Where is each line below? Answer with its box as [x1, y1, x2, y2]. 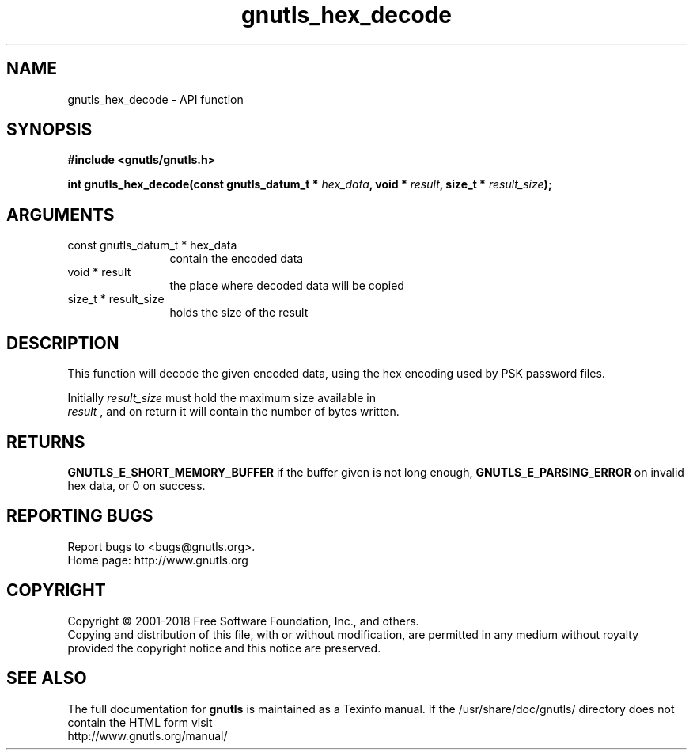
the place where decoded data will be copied [169, 279, 404, 293]
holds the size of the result [169, 306, 309, 320]
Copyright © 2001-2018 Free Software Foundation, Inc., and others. [67, 614, 419, 628]
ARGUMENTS [6, 204, 115, 225]
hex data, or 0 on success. [67, 478, 206, 492]
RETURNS [6, 431, 85, 452]
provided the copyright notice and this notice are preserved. [67, 640, 381, 655]
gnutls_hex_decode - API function [67, 92, 244, 106]
